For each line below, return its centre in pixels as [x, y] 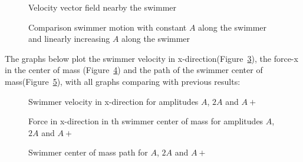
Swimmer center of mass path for [88, 152]
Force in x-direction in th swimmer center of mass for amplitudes [146, 121]
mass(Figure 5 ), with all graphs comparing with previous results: [123, 81]
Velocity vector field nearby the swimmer [103, 7]
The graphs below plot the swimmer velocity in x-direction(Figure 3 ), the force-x [151, 58]
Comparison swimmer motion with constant [108, 27]
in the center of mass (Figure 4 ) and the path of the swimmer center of [134, 70]
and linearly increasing [69, 39]
